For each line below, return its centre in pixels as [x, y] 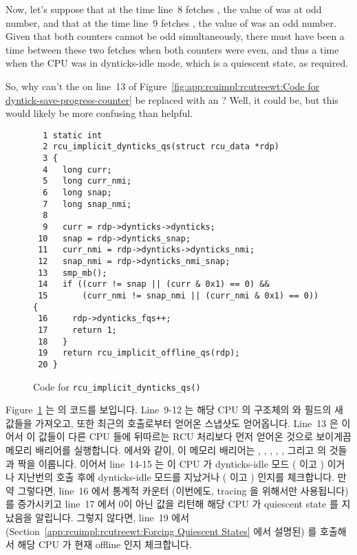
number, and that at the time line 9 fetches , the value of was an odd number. [171, 22]
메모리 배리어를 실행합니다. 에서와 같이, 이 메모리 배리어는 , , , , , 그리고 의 [166, 449]
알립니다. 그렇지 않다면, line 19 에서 [112, 517]
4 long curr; [77, 170]
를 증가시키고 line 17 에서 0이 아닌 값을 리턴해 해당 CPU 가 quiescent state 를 [172, 504]
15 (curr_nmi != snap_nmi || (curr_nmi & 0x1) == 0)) [178, 295]
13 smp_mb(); [73, 273]
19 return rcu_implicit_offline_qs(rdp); [139, 353]
